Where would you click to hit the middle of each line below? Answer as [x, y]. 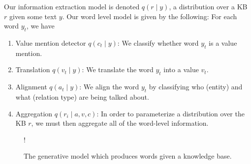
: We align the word [109, 87]
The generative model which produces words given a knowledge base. [128, 156]
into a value [181, 69]
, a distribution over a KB [208, 6]
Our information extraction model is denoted [72, 6]
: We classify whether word [158, 42]
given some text [33, 16]
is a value [223, 42]
